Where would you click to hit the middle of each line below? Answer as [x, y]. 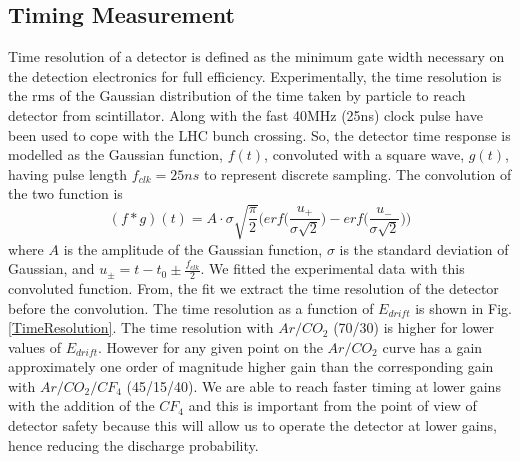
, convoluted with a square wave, [364, 154]
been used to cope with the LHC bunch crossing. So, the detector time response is [259, 134]
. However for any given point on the [210, 346]
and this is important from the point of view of [332, 405]
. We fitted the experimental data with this [332, 268]
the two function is [65, 193]
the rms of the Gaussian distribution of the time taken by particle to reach [237, 95]
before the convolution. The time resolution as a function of [191, 307]
